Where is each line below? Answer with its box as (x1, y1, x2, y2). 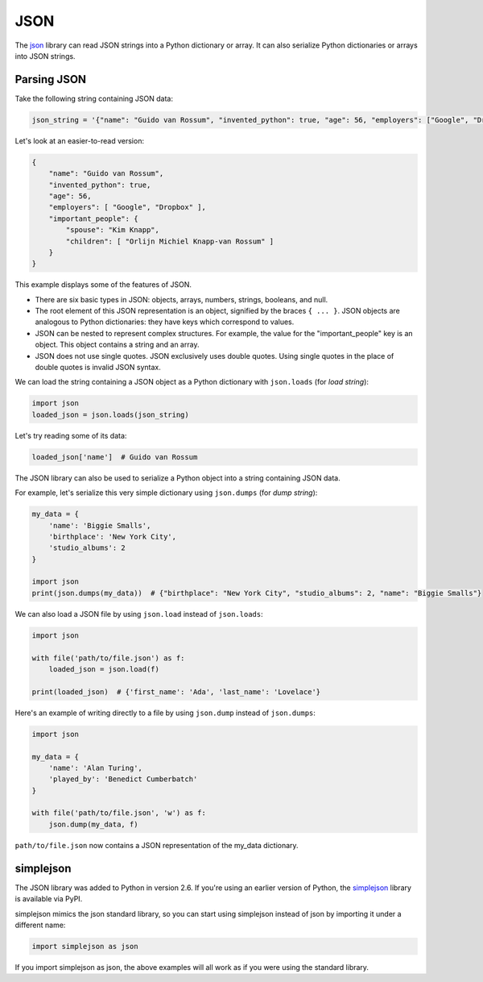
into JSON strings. (14, 51, 76, 60)
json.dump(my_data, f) (48, 819, 138, 829)
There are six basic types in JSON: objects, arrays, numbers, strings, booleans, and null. (35, 294, 328, 304)
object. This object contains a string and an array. (35, 339, 200, 350)
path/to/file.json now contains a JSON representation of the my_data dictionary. (14, 840, 299, 850)
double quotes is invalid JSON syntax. (35, 363, 161, 372)
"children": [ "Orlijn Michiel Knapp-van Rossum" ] (65, 236, 275, 246)
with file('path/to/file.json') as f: (31, 653, 185, 663)
